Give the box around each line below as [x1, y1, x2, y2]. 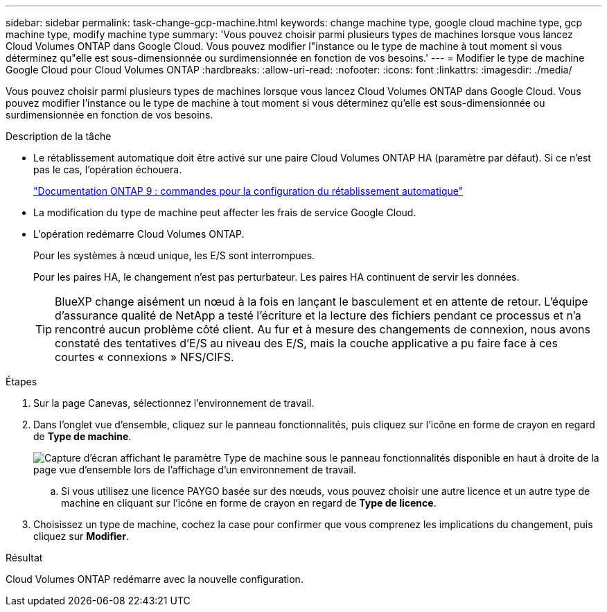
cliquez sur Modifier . [33, 530, 129, 542]
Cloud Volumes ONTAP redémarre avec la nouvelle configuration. [6, 573, 303, 585]
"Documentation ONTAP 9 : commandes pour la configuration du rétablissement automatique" [33, 185, 464, 197]
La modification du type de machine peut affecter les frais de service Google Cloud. [33, 207, 416, 218]
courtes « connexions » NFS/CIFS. [55, 350, 234, 364]
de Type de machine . [33, 430, 132, 442]
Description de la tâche [6, 130, 112, 142]
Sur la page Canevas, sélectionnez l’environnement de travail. [33, 397, 315, 409]
